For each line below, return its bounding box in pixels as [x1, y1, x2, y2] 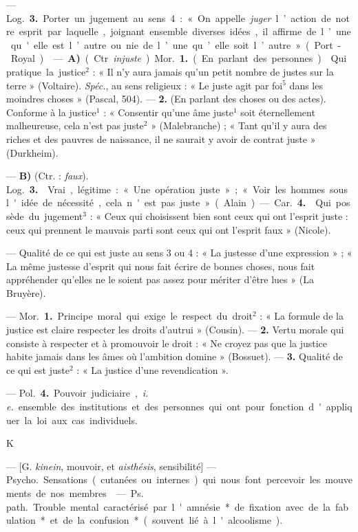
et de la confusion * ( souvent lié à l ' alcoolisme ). [50, 513, 283, 527]
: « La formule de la [260, 309, 344, 323]
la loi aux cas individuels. [24, 412, 138, 427]
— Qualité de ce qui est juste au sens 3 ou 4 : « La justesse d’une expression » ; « [6, 245, 352, 260]
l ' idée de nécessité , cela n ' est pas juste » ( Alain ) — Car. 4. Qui [6, 195, 331, 210]
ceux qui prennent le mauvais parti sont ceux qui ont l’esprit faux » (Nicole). [6, 222, 331, 236]
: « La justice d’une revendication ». [76, 362, 229, 377]
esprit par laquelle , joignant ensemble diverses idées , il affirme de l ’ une [19, 24, 351, 38]
